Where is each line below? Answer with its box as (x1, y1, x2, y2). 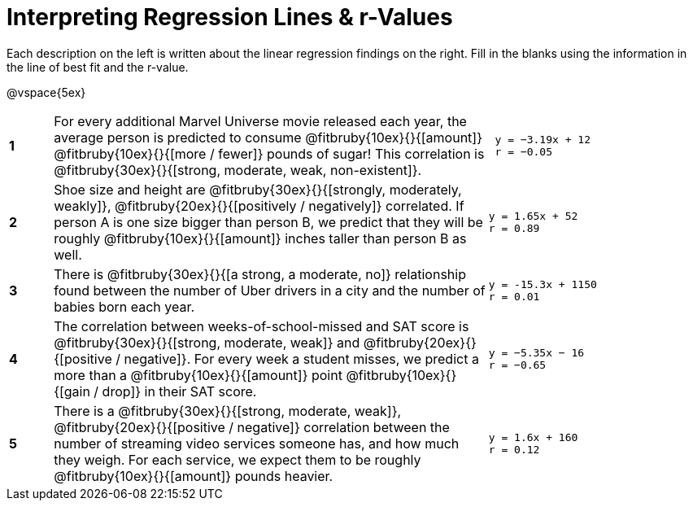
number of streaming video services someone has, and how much (54, 435, 460, 452)
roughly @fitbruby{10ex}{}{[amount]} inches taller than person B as (54, 229, 467, 247)
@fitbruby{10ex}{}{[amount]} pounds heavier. (54, 467, 333, 484)
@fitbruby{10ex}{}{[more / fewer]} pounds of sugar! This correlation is (54, 145, 485, 162)
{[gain (54, 382, 90, 400)
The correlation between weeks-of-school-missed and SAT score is (54, 317, 469, 334)
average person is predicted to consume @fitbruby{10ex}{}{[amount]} (54, 129, 483, 146)
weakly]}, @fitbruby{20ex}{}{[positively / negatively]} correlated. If (54, 197, 464, 214)
